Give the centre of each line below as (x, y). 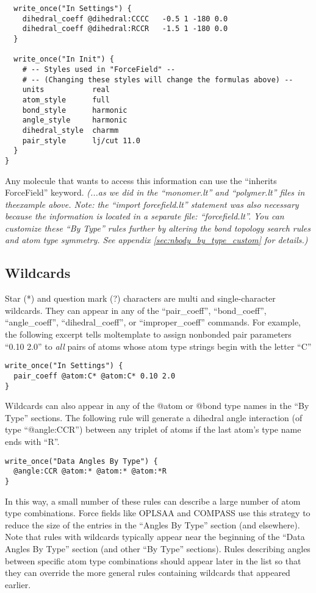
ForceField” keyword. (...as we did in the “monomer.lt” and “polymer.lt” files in (155, 192)
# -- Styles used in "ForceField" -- (99, 69)
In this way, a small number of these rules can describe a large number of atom (153, 501)
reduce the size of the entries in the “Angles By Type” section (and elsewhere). (153, 524)
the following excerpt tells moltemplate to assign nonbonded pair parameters (148, 334)
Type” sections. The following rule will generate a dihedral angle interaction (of (154, 417)
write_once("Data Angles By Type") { (81, 461)
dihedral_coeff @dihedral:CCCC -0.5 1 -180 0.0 (125, 19)
